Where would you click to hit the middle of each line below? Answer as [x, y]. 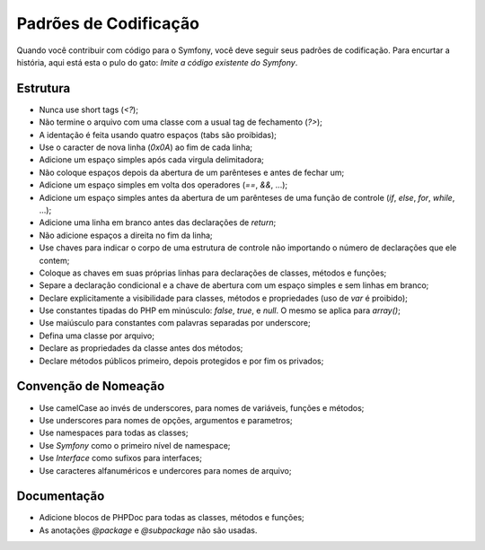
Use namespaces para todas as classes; [114, 433]
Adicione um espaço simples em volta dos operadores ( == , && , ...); [163, 185]
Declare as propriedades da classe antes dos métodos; [141, 348]
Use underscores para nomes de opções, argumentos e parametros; [166, 420]
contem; [54, 260]
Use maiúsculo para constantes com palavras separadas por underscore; [175, 323]
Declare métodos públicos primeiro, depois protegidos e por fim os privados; [181, 361]
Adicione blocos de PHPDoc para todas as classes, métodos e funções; [172, 518]
